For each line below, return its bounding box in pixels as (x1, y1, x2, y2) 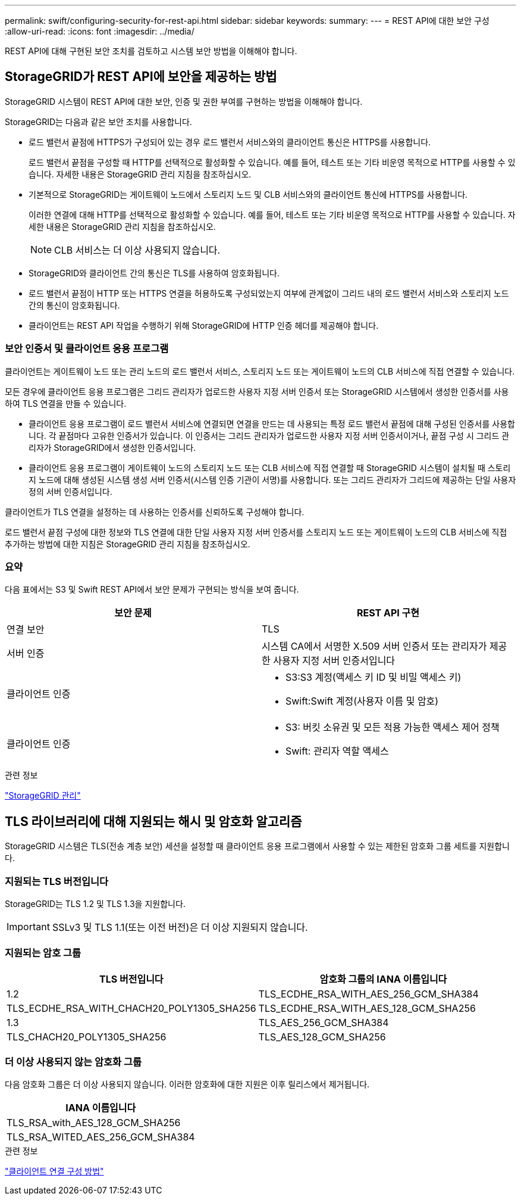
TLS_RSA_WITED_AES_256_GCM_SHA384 (7, 1131, 195, 1143)
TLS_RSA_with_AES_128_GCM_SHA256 (7, 1117, 181, 1129)
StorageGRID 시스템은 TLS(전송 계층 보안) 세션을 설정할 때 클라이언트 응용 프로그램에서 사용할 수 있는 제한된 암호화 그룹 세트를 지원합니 (5, 841, 510, 852)
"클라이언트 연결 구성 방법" (5, 1166, 104, 1177)
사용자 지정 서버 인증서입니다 (273, 654, 396, 667)
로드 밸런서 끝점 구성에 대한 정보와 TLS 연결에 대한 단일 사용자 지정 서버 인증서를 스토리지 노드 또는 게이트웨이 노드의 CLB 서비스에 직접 (5, 526, 507, 537)
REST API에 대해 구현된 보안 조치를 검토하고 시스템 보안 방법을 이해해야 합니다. (5, 46, 297, 56)
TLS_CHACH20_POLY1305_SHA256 (7, 1030, 167, 1043)
